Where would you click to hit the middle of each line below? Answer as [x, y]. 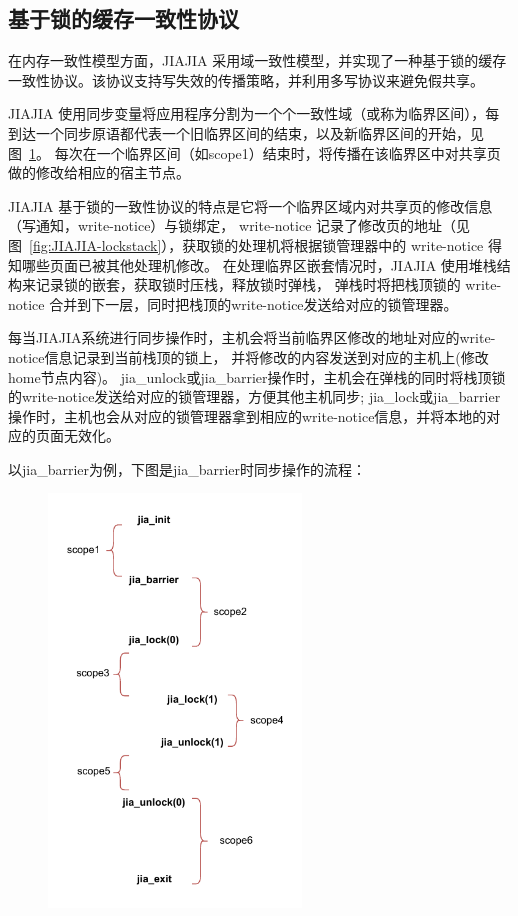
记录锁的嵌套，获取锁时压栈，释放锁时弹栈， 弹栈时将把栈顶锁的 [248, 284]
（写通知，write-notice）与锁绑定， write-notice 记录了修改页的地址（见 [239, 225]
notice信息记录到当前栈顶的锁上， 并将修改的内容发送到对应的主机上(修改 [248, 356]
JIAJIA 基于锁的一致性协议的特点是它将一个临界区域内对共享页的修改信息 [250, 205]
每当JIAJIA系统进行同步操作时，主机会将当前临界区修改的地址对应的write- [252, 337]
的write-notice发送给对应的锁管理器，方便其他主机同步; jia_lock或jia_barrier [254, 396]
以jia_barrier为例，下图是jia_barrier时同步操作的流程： [187, 468]
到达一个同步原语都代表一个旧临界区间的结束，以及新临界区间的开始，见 [246, 132]
